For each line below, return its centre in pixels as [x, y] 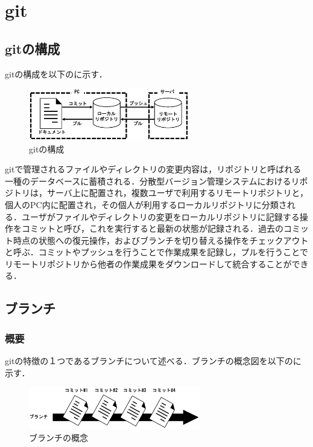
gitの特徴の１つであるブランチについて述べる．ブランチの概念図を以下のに [153, 361]
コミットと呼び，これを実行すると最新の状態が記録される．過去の [152, 228]
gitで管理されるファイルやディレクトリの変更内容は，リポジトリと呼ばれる [153, 169]
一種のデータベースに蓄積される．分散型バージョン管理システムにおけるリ [152, 181]
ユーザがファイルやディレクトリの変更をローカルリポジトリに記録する [160, 216]
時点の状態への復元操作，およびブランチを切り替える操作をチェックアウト [161, 240]
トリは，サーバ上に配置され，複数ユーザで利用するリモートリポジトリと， [161, 193]
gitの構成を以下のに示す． [56, 73]
